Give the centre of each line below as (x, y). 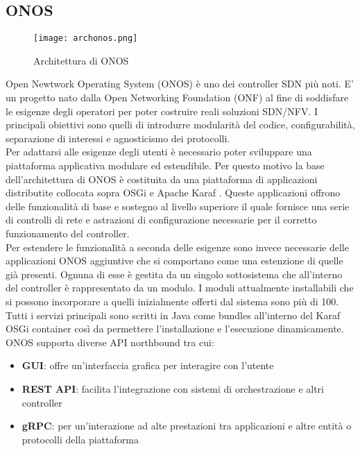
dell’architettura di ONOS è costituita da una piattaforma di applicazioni (162, 179)
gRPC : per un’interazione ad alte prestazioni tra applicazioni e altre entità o (187, 426)
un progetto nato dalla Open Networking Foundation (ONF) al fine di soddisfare (177, 97)
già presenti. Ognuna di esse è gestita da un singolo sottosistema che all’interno (174, 274)
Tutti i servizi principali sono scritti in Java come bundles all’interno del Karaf (173, 315)
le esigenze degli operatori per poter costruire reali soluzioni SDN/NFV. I (162, 111)
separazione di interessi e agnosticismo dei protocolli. (118, 138)
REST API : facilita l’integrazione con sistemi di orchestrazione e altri (173, 388)
